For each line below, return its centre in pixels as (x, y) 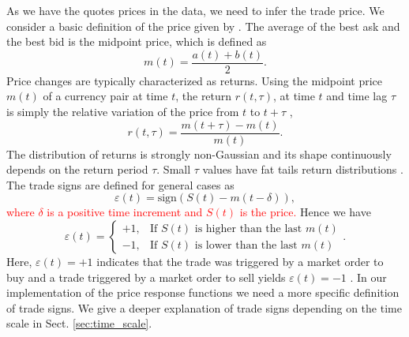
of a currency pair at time (105, 96)
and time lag (357, 96)
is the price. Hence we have (305, 212)
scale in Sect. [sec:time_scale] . (79, 323)
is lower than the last (246, 245)
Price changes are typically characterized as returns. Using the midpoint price (194, 80)
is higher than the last (248, 228)
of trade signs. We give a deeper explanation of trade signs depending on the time (204, 307)
